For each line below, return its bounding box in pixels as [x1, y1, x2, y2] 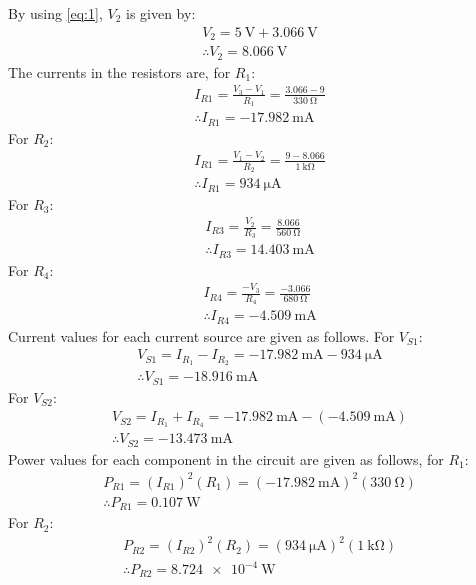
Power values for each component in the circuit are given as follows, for [8, 448, 444, 469]
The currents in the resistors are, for [8, 61, 231, 82]
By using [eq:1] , [8, 3, 103, 23]
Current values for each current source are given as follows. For [8, 325, 395, 346]
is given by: [125, 3, 196, 23]
